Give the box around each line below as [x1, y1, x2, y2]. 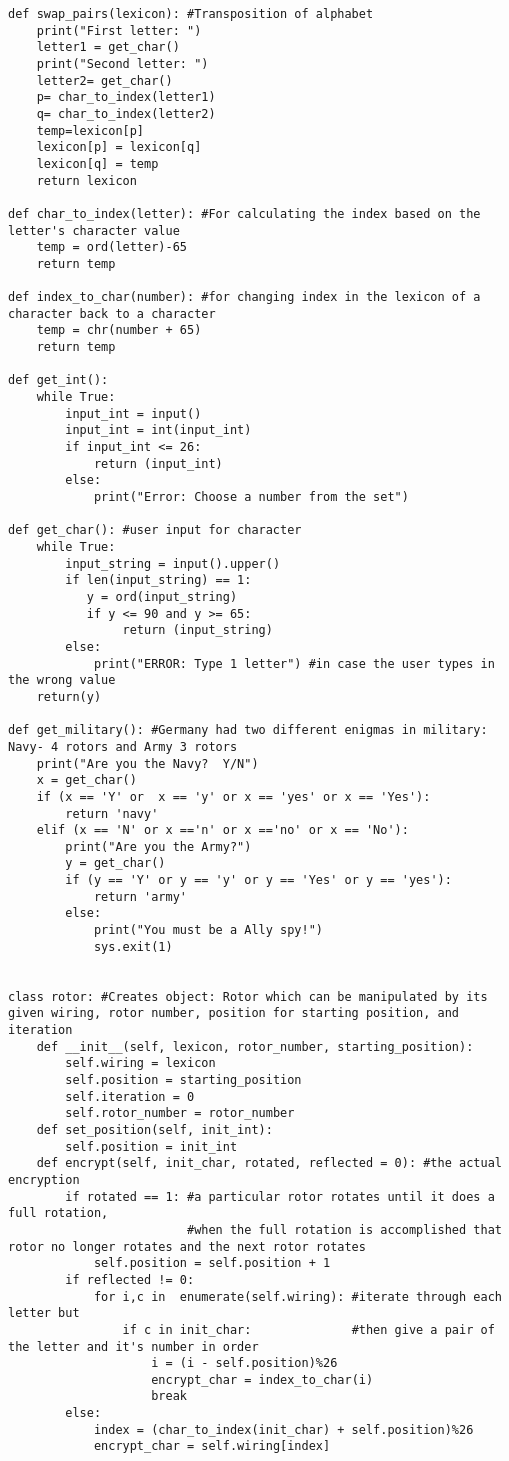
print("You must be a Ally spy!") [93, 923, 323, 938]
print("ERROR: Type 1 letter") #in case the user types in [93, 656, 495, 671]
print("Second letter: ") [36, 56, 209, 71]
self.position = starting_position [65, 1073, 302, 1087]
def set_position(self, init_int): [36, 1122, 273, 1137]
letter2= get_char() [36, 73, 173, 88]
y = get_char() [65, 856, 166, 871]
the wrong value [8, 673, 116, 688]
